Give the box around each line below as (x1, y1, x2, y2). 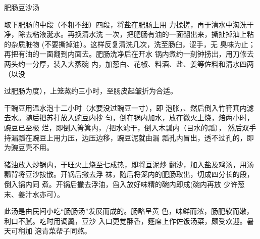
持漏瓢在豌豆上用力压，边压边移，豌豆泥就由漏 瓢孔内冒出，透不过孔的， (4, 132, 247, 142)
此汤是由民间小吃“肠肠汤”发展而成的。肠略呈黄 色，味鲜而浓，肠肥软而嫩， (4, 206, 253, 216)
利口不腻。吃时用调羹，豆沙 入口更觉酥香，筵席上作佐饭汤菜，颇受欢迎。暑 (4, 215, 254, 226)
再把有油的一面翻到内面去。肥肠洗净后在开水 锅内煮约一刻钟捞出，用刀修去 (4, 49, 254, 59)
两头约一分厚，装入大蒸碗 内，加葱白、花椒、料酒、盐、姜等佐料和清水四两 (4, 58, 254, 69)
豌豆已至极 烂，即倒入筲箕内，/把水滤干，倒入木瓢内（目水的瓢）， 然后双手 (4, 122, 256, 132)
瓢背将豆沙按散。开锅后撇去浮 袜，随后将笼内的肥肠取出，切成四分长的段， (4, 169, 254, 179)
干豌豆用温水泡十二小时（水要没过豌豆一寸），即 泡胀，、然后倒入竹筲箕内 (4, 102, 247, 113)
